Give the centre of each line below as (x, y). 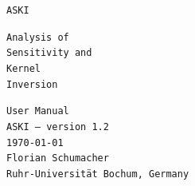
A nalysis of (38, 37)
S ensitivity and (49, 53)
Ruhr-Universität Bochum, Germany (98, 174)
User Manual (38, 111)
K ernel (23, 68)
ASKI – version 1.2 (58, 127)
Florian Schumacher (58, 158)
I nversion (32, 84)
